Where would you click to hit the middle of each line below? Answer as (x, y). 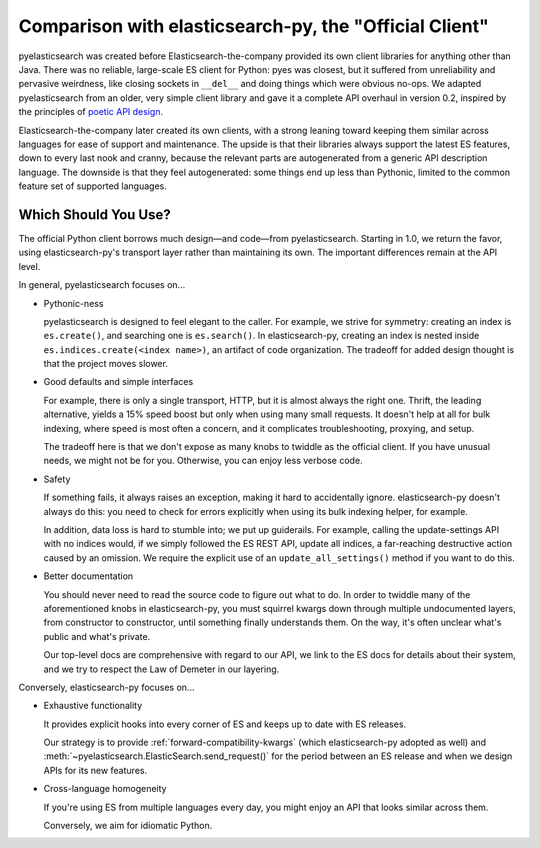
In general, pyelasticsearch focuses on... (102, 285)
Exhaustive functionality (93, 706)
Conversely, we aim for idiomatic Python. (128, 826)
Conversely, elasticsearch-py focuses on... (106, 687)
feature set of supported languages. (92, 186)
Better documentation (88, 576)
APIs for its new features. (95, 770)
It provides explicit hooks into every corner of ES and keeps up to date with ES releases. (225, 724)
